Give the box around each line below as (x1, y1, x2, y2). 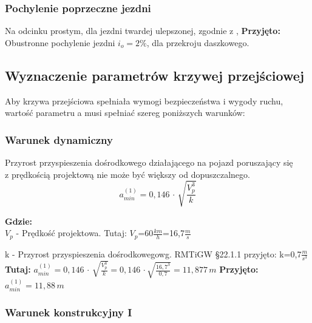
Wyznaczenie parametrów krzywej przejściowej (5, 66, 305, 84)
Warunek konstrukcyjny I (5, 305, 132, 320)
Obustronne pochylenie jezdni (5, 36, 115, 49)
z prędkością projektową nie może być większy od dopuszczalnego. (5, 168, 250, 180)
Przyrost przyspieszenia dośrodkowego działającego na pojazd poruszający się (5, 156, 293, 169)
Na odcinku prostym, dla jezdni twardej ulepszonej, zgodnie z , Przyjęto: (5, 24, 280, 37)
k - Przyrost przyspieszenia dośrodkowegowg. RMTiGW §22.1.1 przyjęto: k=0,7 (5, 247, 302, 260)
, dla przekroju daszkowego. (146, 36, 249, 49)
